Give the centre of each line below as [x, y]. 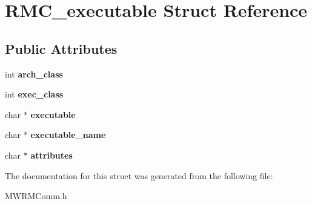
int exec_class [34, 94]
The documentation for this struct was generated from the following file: [139, 175]
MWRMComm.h [36, 196]
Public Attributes [61, 48]
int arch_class [34, 74]
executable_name [68, 135]
